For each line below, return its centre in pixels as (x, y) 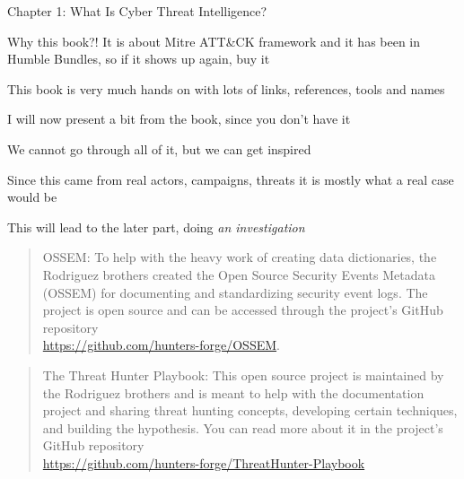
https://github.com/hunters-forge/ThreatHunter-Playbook (204, 462)
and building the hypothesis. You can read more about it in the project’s (243, 427)
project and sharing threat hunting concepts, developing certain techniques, (250, 410)
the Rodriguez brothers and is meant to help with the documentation (233, 392)
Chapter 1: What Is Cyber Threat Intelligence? (137, 11)
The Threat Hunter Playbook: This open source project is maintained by (243, 374)
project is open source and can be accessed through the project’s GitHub (243, 310)
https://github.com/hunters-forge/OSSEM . (161, 345)
